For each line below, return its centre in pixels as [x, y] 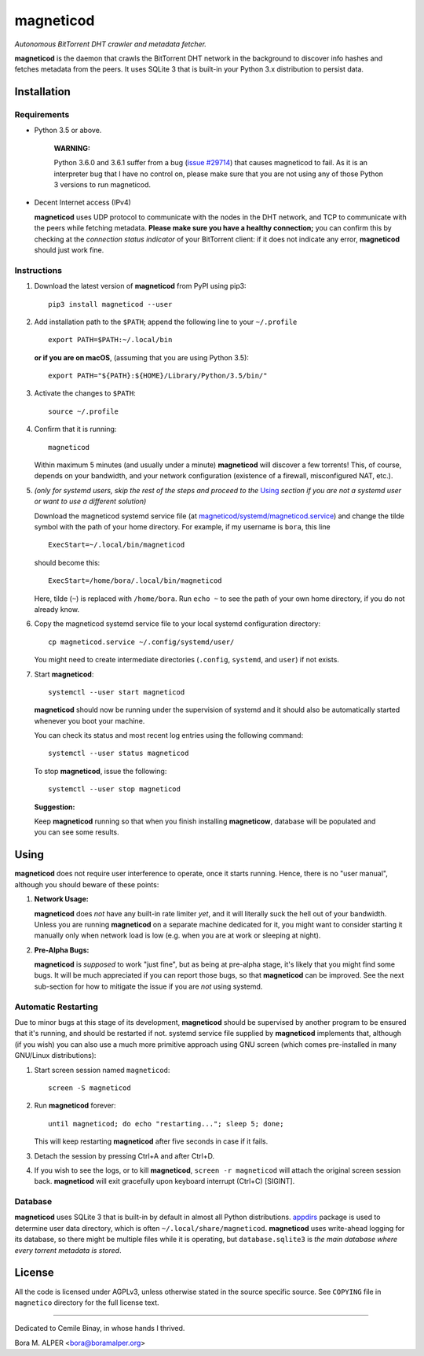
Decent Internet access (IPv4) [82, 203]
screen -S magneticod [90, 1088]
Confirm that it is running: [75, 429]
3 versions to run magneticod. [102, 185]
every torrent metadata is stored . [68, 1250]
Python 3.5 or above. [68, 131]
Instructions [38, 270]
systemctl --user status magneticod [119, 754]
